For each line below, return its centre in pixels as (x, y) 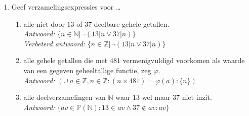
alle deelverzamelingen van (65, 97)
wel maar (156, 97)
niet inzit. (197, 97)
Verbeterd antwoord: (54, 43)
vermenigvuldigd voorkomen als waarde (184, 60)
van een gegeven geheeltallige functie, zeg (87, 70)
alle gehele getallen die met (66, 60)
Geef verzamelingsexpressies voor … (66, 7)
